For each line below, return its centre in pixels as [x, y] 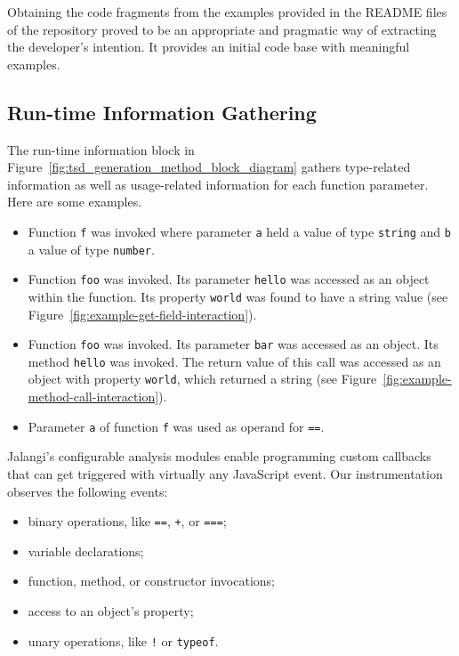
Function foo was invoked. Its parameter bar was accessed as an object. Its [233, 344]
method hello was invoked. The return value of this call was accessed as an [234, 361]
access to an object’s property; [111, 611]
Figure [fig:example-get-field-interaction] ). [142, 314]
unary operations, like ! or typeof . [123, 640]
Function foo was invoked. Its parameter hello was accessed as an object [229, 279]
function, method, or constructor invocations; [151, 581]
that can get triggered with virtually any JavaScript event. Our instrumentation [225, 473]
